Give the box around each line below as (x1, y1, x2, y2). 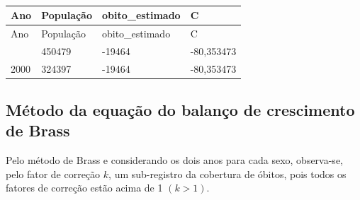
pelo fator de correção (6, 166, 101, 181)
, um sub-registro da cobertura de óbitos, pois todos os (108, 166, 347, 181)
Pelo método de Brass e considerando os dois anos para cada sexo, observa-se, (6, 153, 343, 167)
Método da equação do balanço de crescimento (6, 99, 355, 121)
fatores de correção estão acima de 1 (6, 180, 163, 195)
